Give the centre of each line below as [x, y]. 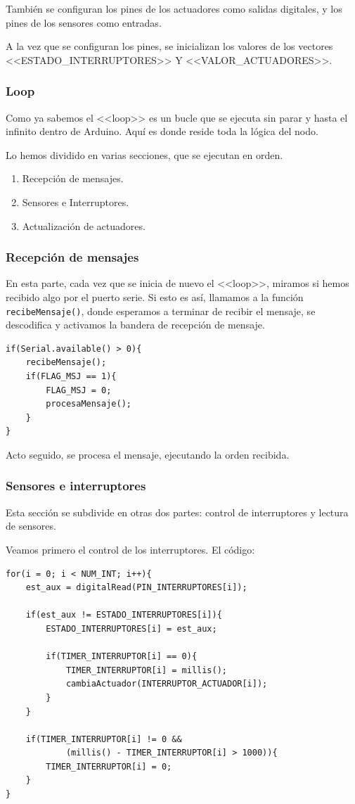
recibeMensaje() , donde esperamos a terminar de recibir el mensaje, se [161, 311]
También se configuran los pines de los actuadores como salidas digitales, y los [174, 8]
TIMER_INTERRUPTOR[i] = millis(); [146, 670]
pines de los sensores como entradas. [84, 22]
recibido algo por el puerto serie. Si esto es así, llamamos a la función [155, 296]
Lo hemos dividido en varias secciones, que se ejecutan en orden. [144, 154]
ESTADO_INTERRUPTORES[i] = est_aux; [131, 628]
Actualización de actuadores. [84, 225]
